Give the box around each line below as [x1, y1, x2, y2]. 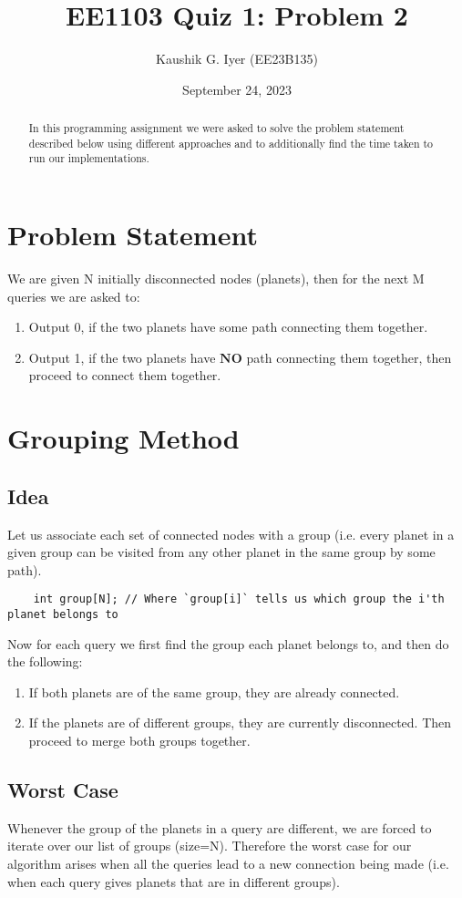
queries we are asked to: [7, 286, 140, 305]
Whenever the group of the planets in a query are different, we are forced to [7, 818, 432, 837]
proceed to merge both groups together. [28, 731, 251, 750]
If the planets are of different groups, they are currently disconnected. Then [28, 713, 452, 732]
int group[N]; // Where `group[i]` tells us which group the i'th [33, 593, 445, 606]
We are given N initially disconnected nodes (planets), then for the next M [7, 269, 425, 288]
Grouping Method [7, 419, 240, 457]
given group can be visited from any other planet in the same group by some [7, 542, 436, 562]
